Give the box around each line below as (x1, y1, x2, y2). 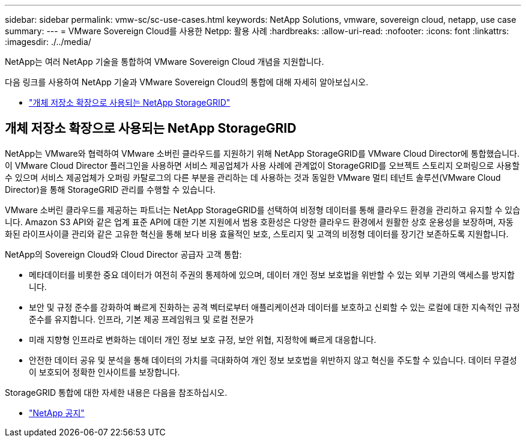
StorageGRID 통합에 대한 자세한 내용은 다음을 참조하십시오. (5, 387, 228, 398)
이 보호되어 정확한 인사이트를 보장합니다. (29, 366, 180, 377)
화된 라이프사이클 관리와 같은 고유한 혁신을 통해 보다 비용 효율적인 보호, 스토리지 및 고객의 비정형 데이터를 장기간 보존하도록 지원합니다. (5, 228, 509, 239)
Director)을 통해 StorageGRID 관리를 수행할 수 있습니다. (5, 184, 216, 195)
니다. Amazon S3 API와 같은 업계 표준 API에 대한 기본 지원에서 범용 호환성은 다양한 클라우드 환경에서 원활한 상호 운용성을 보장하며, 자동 (5, 216, 514, 227)
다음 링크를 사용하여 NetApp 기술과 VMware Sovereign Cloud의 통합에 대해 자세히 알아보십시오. (5, 77, 369, 87)
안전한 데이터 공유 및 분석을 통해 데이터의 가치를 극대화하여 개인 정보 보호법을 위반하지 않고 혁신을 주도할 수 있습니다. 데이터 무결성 (29, 354, 518, 365)
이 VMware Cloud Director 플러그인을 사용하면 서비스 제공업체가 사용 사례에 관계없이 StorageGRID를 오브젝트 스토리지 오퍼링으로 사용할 (5, 160, 520, 171)
